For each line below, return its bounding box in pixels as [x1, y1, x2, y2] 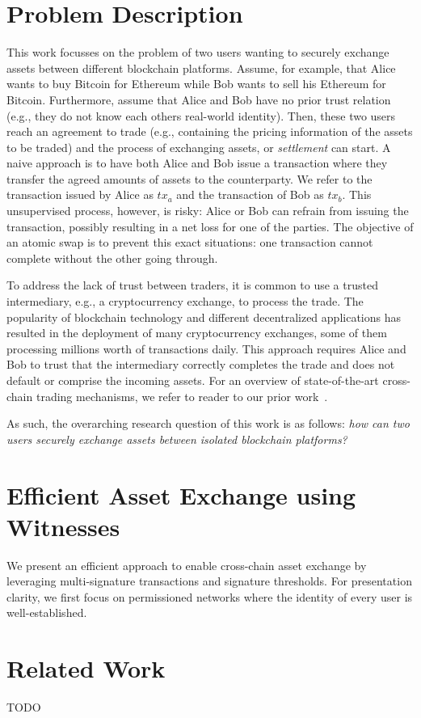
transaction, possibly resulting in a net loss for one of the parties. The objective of [6, 218, 414, 234]
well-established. [6, 604, 87, 621]
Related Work [6, 652, 166, 685]
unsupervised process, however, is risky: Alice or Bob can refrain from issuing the [6, 202, 409, 219]
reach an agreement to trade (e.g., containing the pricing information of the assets [6, 123, 413, 140]
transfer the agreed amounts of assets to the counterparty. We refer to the [6, 170, 373, 187]
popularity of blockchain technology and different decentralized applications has [6, 308, 401, 325]
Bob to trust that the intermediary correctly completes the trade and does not [6, 356, 395, 373]
